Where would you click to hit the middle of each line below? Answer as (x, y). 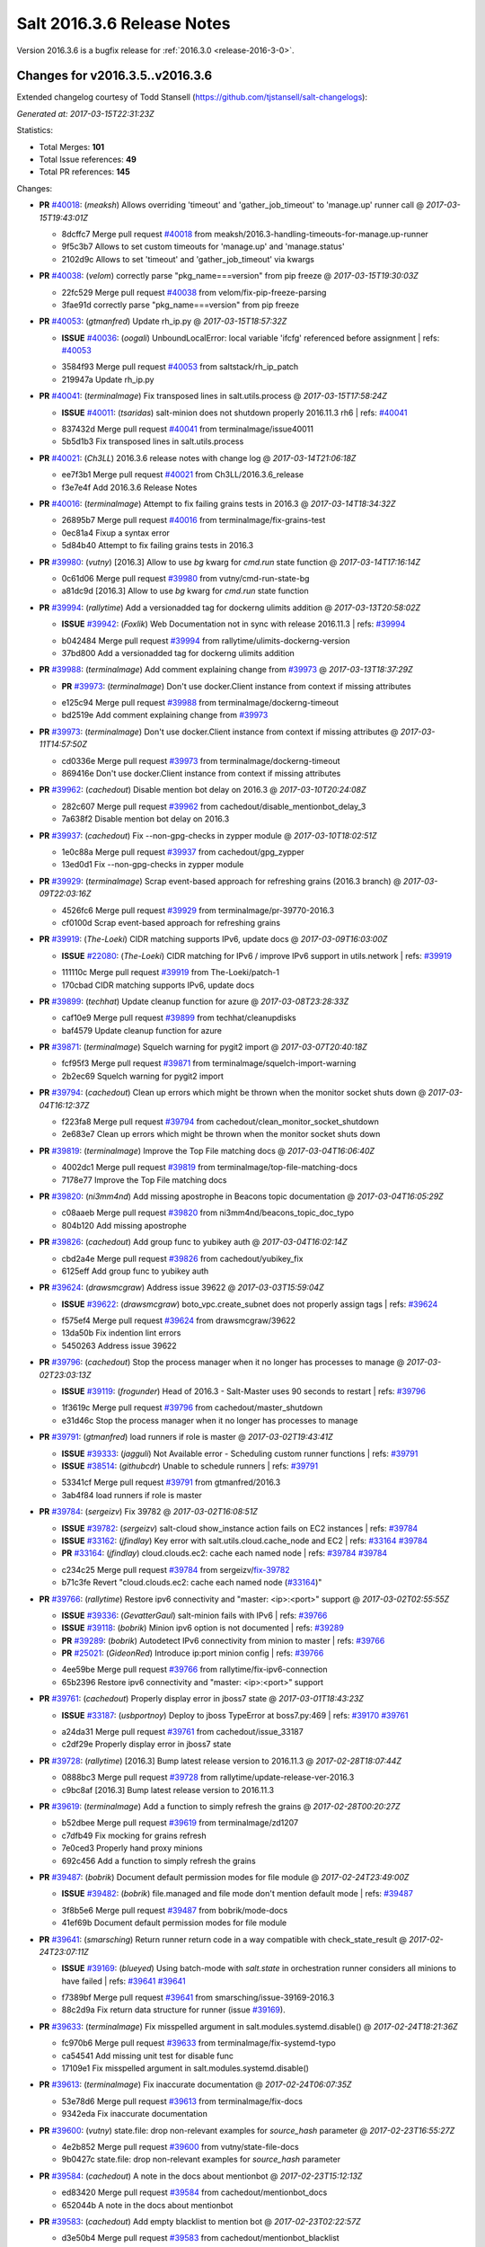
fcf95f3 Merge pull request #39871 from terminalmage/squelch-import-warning (209, 1063)
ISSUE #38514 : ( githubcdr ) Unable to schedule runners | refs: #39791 (190, 1466)
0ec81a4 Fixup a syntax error (116, 533)
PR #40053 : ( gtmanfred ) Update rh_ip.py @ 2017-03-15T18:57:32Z (163, 321)
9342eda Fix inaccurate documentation (135, 2114)
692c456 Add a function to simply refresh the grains (159, 1861)
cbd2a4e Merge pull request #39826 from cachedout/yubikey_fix (182, 1258)
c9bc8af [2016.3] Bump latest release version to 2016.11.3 (168, 1790)
